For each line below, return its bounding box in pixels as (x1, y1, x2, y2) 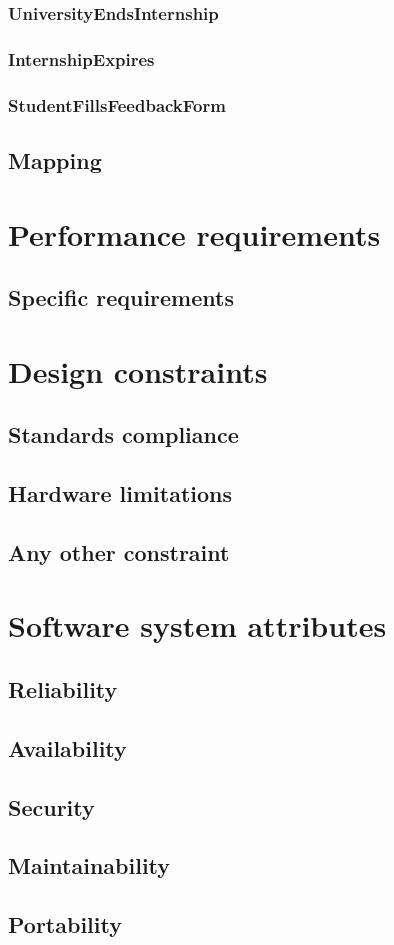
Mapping (8, 144, 102, 175)
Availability (8, 732, 127, 763)
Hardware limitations (8, 478, 233, 509)
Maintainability (8, 850, 171, 881)
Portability (8, 909, 122, 940)
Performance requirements (8, 213, 381, 254)
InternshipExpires (8, 46, 155, 71)
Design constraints (8, 350, 268, 391)
